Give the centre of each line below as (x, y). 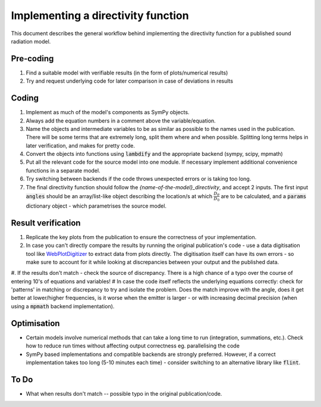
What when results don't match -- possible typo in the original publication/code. (124, 393)
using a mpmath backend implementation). (63, 306)
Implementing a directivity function (100, 15)
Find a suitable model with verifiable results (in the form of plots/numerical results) (127, 73)
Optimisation (35, 323)
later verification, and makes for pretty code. (80, 145)
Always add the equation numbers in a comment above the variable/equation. (121, 120)
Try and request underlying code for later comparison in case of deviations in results (130, 81)
